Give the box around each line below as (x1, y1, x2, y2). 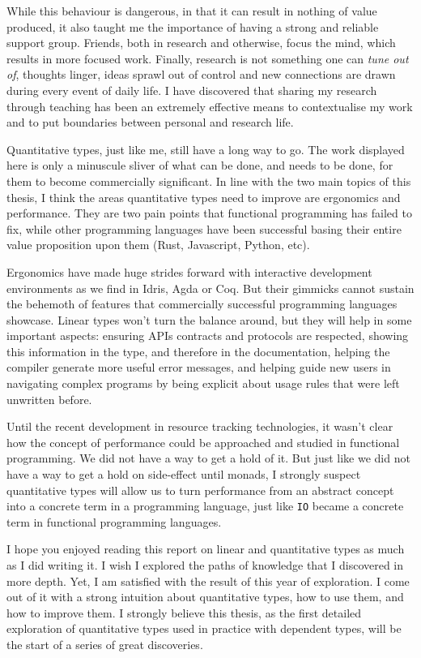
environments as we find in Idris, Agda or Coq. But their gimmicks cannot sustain (6, 279, 415, 296)
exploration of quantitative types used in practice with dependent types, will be (6, 620, 402, 637)
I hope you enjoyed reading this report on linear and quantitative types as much (6, 540, 405, 557)
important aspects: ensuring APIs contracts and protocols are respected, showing (6, 327, 409, 344)
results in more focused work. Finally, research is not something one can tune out (6, 49, 409, 67)
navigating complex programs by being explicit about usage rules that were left (6, 375, 400, 392)
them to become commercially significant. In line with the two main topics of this (6, 172, 411, 189)
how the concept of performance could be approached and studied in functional (6, 433, 400, 450)
